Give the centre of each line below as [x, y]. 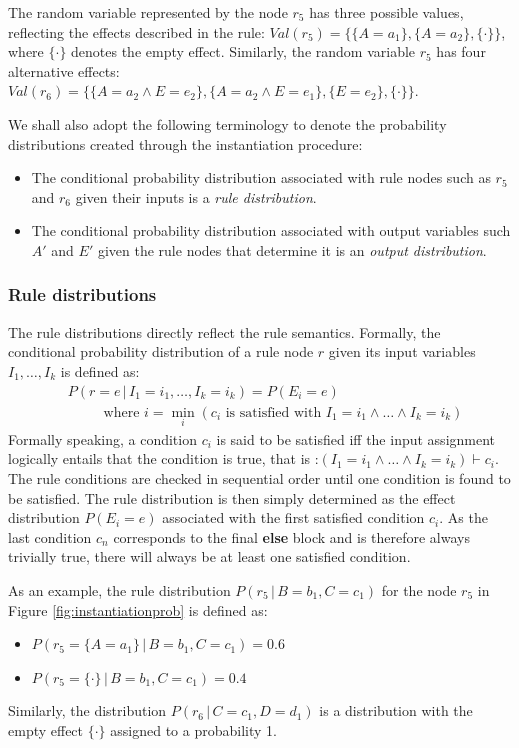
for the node [419, 589]
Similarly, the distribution [87, 710]
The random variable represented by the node [148, 12]
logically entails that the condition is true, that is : [163, 458]
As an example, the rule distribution [119, 589]
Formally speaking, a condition [102, 438]
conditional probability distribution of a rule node [161, 351]
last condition [50, 536]
